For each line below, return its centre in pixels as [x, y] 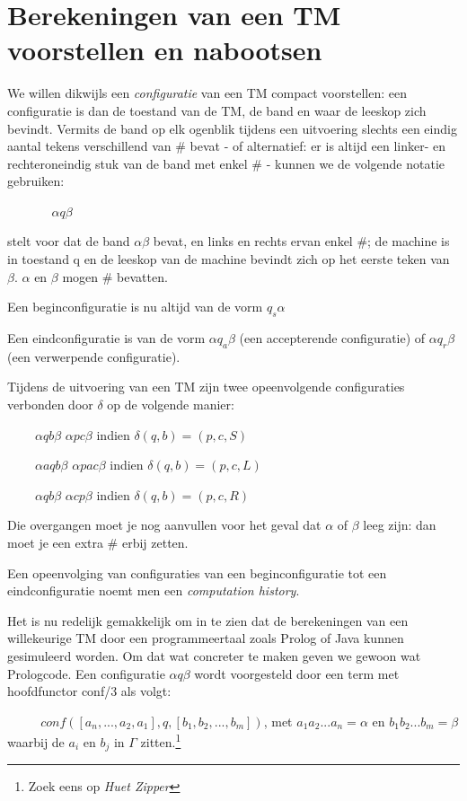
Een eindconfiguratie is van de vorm [106, 338]
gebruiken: [36, 181]
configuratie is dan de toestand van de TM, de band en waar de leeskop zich [217, 110]
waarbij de [36, 742]
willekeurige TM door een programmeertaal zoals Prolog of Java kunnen [206, 638]
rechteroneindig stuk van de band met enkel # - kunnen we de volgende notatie [226, 163]
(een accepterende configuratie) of [332, 338]
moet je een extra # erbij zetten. [98, 542]
